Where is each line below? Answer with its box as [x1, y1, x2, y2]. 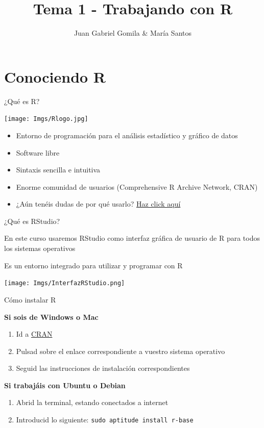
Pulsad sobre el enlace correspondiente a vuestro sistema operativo [16, 345, 225, 356]
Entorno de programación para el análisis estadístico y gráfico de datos [16, 130, 238, 140]
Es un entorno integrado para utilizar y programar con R [4, 260, 183, 270]
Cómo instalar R [4, 294, 56, 305]
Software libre [16, 147, 60, 158]
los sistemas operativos [4, 243, 76, 254]
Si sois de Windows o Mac [4, 311, 99, 322]
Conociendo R [4, 66, 106, 87]
